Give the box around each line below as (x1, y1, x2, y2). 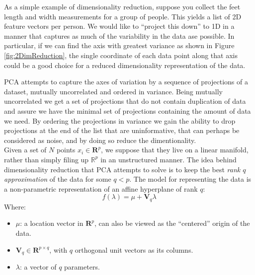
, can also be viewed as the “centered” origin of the (94, 218, 250, 228)
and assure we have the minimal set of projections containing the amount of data (4, 105, 251, 116)
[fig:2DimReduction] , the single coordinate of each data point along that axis (4, 50, 238, 60)
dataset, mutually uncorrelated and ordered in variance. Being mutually (4, 86, 223, 96)
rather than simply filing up (4, 154, 89, 164)
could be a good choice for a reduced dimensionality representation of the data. (4, 60, 246, 70)
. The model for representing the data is (129, 174, 252, 184)
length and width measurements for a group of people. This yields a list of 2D (4, 11, 242, 21)
